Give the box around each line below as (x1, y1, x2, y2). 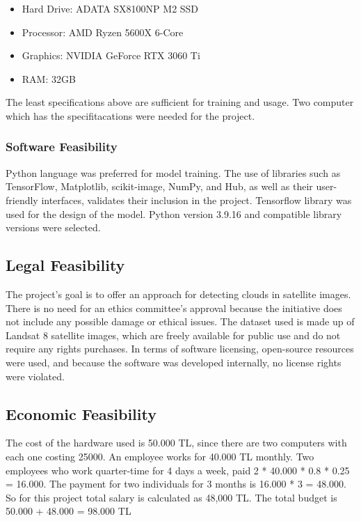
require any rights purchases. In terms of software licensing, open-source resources (6, 341, 354, 356)
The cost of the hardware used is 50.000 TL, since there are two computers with (6, 435, 347, 450)
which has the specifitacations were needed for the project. (6, 108, 255, 123)
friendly (6, 192, 38, 207)
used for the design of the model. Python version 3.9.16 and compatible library (6, 206, 342, 221)
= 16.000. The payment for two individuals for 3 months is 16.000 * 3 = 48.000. (6, 476, 346, 491)
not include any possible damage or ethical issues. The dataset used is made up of (6, 314, 355, 329)
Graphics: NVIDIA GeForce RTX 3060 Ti (22, 48, 200, 63)
